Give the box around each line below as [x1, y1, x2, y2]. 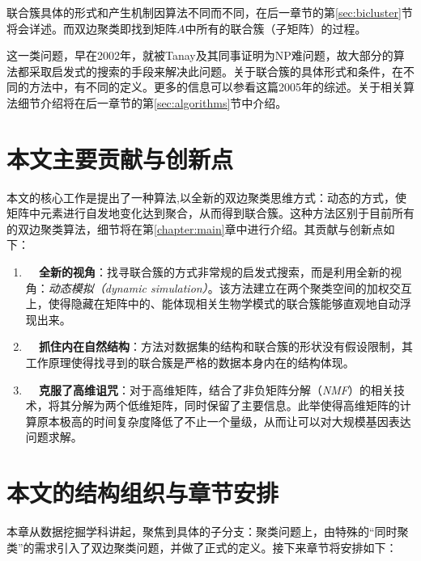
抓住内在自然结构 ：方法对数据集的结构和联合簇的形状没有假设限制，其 [38, 338, 413, 355]
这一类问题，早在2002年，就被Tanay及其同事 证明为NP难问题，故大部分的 [6, 47, 393, 64]
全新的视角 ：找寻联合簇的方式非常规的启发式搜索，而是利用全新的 [38, 264, 390, 280]
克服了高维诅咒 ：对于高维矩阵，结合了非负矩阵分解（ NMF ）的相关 [38, 381, 394, 398]
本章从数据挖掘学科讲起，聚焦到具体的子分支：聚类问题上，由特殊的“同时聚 [6, 523, 409, 540]
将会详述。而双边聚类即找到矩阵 [6, 19, 176, 36]
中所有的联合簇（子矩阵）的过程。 [185, 19, 367, 36]
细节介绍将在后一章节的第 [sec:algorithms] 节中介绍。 [17, 94, 287, 111]
